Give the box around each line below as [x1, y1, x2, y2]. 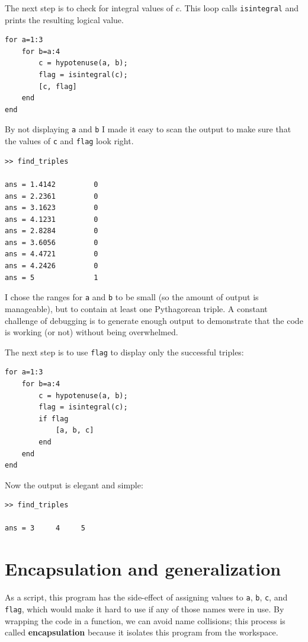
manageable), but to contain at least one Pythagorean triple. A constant [5, 302, 268, 314]
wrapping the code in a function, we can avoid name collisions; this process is [5, 614, 285, 627]
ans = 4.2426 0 [5, 262, 98, 271]
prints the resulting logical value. [5, 13, 124, 26]
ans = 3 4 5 [5, 524, 86, 533]
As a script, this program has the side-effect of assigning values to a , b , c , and [5, 591, 288, 603]
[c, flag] [38, 82, 77, 91]
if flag [38, 414, 69, 423]
